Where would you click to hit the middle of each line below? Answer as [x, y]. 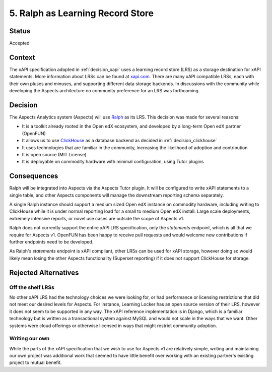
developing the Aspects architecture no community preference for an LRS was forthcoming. [105, 91]
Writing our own [29, 339]
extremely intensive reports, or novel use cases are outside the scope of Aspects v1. [97, 218]
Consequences [34, 176]
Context [22, 57]
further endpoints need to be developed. [51, 242]
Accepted [19, 43]
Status [20, 31]
